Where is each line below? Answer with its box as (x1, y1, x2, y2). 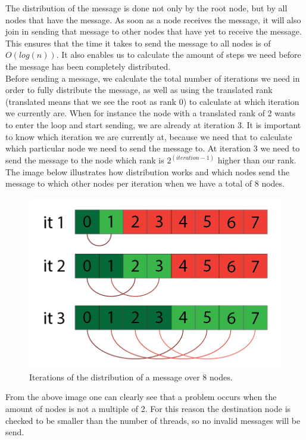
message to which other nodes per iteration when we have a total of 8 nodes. (5, 177, 285, 190)
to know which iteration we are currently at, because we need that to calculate (5, 130, 292, 142)
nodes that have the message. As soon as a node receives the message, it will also (5, 13, 301, 26)
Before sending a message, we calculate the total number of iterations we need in (5, 72, 300, 84)
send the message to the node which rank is (5, 154, 164, 166)
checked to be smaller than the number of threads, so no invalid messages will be (5, 414, 301, 426)
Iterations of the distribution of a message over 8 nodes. (29, 370, 233, 383)
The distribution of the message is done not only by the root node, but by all (5, 2, 288, 14)
